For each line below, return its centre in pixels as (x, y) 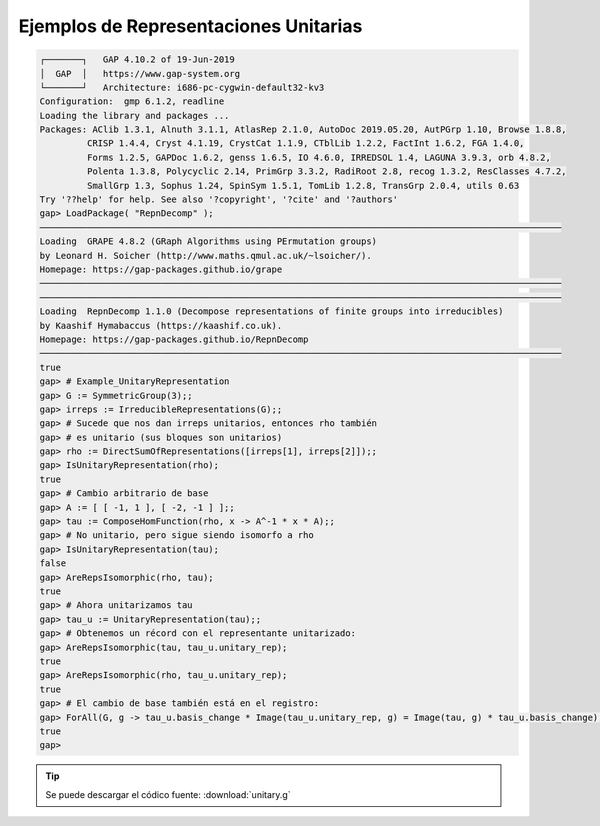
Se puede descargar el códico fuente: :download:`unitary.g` (168, 794)
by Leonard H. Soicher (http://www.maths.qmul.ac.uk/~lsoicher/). (205, 255)
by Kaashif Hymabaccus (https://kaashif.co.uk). (161, 325)
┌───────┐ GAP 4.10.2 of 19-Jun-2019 (137, 59)
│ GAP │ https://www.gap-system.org (139, 73)
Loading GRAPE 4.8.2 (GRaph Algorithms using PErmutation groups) (208, 241)
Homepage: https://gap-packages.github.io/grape (161, 269)
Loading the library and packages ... (134, 115)
